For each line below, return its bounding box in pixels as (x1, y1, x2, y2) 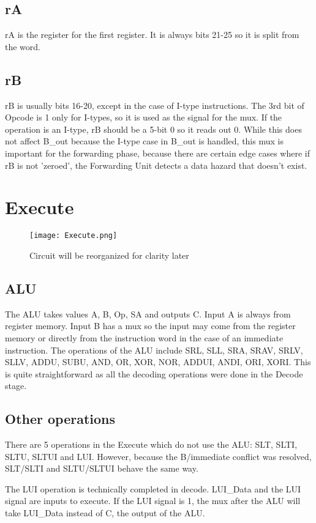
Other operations (5, 409, 116, 428)
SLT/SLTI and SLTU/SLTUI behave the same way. (5, 462, 198, 475)
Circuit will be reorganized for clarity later (29, 248, 189, 261)
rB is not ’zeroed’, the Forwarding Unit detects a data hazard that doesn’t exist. (5, 158, 307, 171)
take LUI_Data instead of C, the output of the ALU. (5, 506, 205, 519)
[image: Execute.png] (29, 231, 118, 240)
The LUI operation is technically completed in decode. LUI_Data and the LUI (5, 482, 301, 495)
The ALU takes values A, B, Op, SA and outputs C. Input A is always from (5, 307, 291, 320)
